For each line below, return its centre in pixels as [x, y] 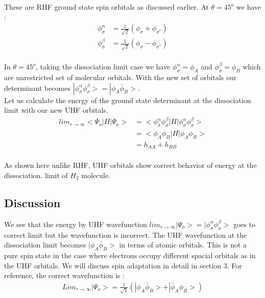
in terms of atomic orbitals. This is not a [183, 245]
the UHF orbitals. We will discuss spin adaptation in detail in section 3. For [123, 265]
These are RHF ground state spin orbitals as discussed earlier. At [106, 7]
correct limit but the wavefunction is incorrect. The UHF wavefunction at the [126, 234]
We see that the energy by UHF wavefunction [76, 224]
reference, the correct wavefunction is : [64, 275]
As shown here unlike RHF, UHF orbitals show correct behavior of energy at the [130, 165]
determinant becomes [37, 88]
